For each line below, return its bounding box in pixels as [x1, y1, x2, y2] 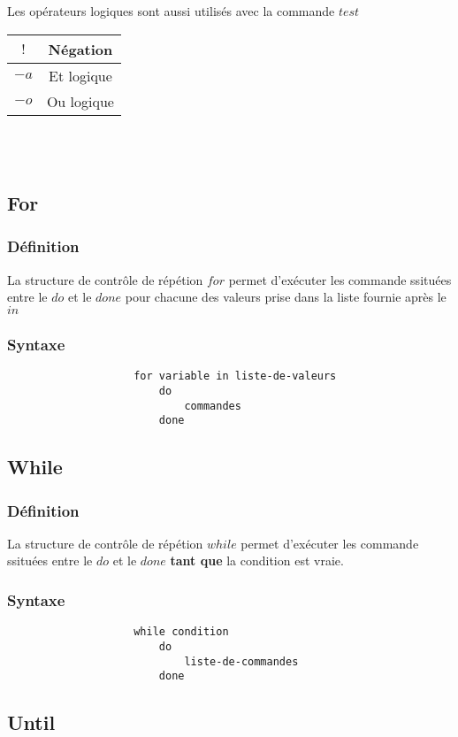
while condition [134, 626, 229, 639]
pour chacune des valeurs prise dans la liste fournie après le [125, 288, 447, 306]
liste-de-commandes [184, 655, 299, 668]
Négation [48, 38, 113, 59]
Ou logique [46, 90, 114, 111]
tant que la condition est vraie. [170, 551, 344, 570]
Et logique [49, 65, 112, 86]
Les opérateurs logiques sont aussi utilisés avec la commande [7, 2, 335, 19]
